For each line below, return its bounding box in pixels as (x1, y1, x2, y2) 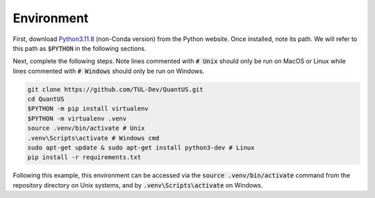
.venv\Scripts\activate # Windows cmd (27, 134, 160, 142)
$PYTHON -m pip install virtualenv (27, 105, 149, 113)
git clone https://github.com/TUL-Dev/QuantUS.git (27, 85, 204, 93)
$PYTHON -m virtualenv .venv (27, 115, 127, 122)
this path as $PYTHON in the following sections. (12, 44, 147, 52)
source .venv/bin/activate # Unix (27, 124, 145, 132)
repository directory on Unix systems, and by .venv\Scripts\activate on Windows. (12, 181, 263, 189)
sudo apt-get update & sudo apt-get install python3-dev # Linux (27, 144, 255, 152)
